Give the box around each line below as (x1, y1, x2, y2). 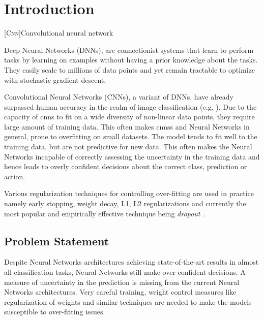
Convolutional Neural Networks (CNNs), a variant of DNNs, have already (4, 91, 233, 102)
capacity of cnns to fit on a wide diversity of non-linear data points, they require (4, 111, 255, 122)
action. (4, 171, 25, 181)
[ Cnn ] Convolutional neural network (4, 27, 113, 38)
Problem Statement (4, 233, 109, 248)
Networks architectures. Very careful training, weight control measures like (4, 286, 237, 297)
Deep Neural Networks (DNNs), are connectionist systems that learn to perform (4, 44, 254, 55)
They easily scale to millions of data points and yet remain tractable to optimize (4, 64, 255, 75)
